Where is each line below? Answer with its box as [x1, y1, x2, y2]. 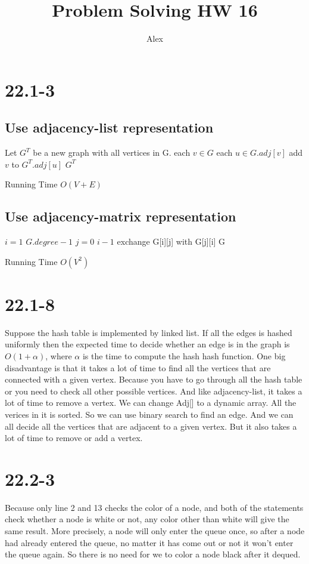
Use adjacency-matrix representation [5, 207, 236, 226]
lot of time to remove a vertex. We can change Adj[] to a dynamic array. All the [5, 396, 296, 409]
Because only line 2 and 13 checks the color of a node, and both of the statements [5, 501, 304, 513]
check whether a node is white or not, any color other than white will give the [5, 513, 289, 525]
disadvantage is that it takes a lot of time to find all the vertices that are [5, 361, 271, 374]
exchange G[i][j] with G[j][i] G [117, 235, 226, 248]
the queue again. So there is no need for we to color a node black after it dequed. [5, 548, 301, 560]
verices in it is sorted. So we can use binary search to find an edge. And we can [5, 408, 294, 420]
